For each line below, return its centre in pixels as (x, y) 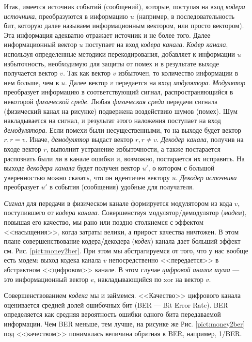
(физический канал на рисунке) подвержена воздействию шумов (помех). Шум (121, 111)
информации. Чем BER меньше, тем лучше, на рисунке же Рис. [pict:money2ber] (125, 324)
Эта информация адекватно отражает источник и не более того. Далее (107, 35)
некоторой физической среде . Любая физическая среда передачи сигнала (111, 101)
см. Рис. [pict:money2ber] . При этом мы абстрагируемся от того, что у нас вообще (126, 250)
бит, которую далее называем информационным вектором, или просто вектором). (124, 25)
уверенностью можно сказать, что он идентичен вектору (87, 177)
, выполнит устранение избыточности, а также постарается (133, 148)
